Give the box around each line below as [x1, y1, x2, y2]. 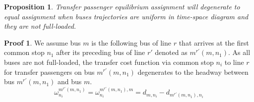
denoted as [155, 47, 188, 57]
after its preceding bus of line [56, 47, 145, 57]
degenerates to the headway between [137, 66, 249, 77]
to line [224, 56, 244, 67]
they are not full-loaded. [4, 21, 76, 31]
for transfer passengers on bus [4, 66, 95, 77]
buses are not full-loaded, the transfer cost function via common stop [4, 56, 214, 67]
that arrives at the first [179, 37, 249, 48]
